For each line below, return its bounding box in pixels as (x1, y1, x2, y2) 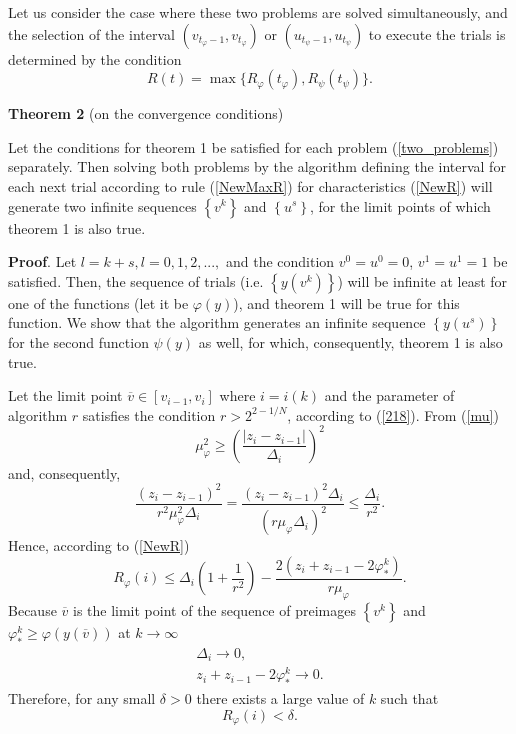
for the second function (8, 331, 149, 352)
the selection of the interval (8, 23, 175, 44)
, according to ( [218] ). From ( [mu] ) (287, 404, 499, 425)
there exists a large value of (196, 687, 365, 708)
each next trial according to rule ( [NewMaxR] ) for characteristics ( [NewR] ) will (8, 175, 493, 196)
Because (8, 599, 57, 620)
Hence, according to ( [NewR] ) (8, 535, 190, 556)
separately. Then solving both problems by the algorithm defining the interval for (8, 156, 506, 177)
